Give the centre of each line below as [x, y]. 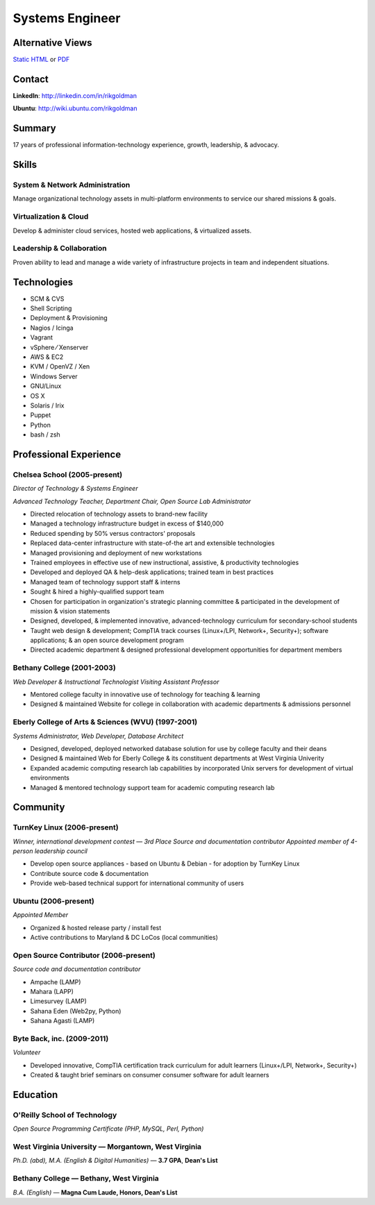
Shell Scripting [51, 308]
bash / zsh [45, 435]
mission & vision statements [70, 611]
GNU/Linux [46, 386]
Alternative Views [52, 43]
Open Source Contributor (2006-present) [84, 955]
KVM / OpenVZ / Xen [60, 366]
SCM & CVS [47, 298]
